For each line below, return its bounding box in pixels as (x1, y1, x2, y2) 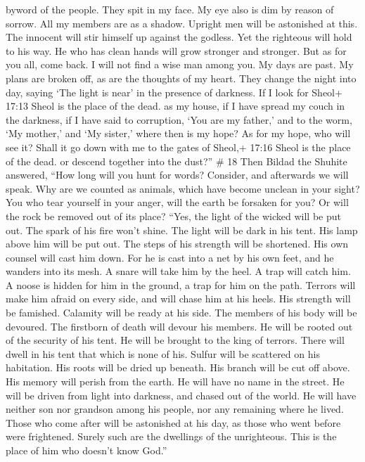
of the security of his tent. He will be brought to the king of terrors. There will (6, 333, 345, 347)
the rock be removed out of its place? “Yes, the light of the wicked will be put (6, 208, 341, 223)
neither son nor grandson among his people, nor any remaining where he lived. (6, 402, 344, 416)
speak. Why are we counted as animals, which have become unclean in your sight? (6, 181, 360, 195)
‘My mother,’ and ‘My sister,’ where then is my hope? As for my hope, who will (6, 126, 351, 141)
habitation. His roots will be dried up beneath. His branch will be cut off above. (6, 360, 350, 375)
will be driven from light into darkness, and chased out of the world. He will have (6, 387, 357, 402)
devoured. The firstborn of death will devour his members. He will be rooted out (6, 319, 353, 333)
